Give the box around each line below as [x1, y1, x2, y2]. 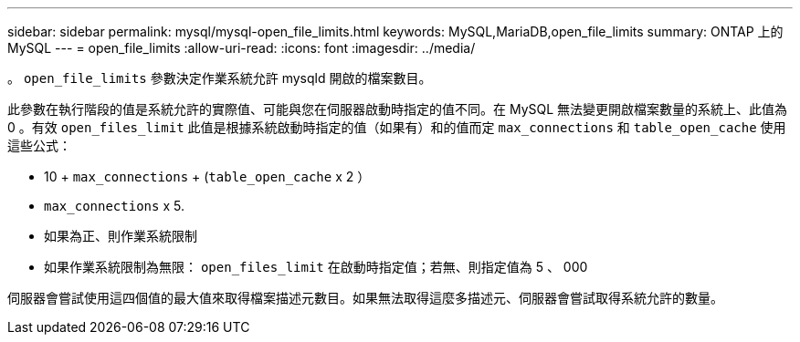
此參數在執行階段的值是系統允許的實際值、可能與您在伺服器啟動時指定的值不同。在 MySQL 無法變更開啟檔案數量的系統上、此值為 [7, 101, 788, 117]
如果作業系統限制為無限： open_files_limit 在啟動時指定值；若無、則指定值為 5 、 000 [44, 259, 588, 275]
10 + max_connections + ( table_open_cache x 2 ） [44, 169, 371, 184]
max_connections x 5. [44, 198, 184, 213]
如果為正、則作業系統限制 [44, 228, 197, 244]
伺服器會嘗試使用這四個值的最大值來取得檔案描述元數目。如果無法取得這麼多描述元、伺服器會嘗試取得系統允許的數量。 [7, 290, 723, 306]
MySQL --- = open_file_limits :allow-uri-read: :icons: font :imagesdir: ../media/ [7, 40, 476, 56]
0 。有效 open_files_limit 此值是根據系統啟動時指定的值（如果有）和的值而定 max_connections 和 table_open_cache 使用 [7, 119, 786, 135]
